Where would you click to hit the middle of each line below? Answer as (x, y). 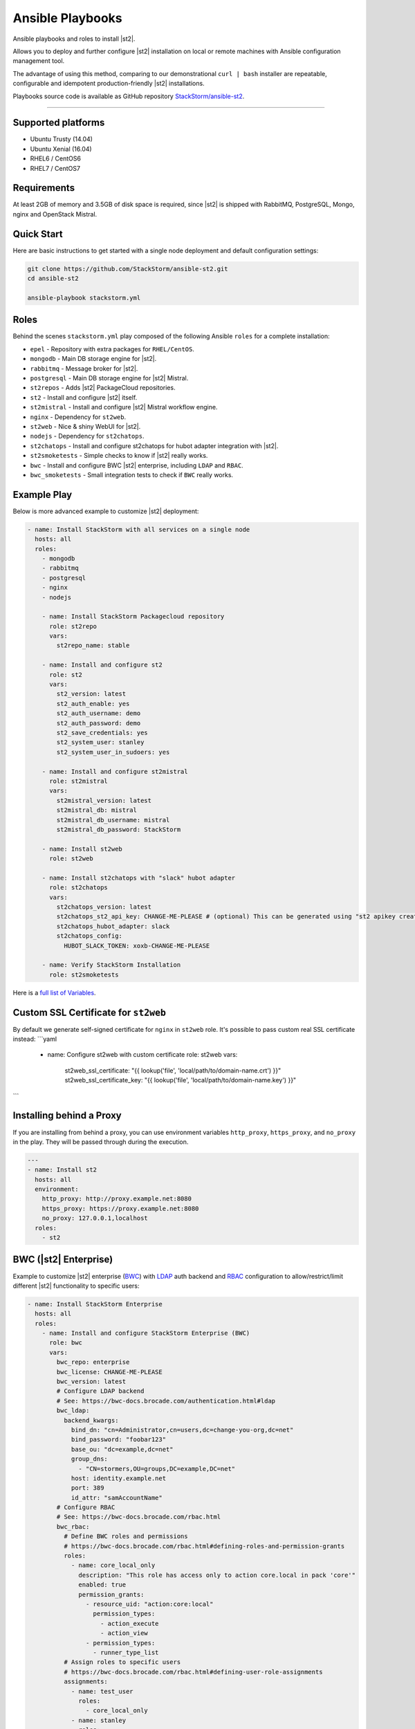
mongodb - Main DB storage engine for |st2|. (93, 359)
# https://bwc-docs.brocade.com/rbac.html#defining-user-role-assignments (193, 1672)
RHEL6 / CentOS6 (55, 158)
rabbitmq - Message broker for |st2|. (84, 368)
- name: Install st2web (82, 849)
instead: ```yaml (35, 1039)
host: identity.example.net (118, 1478)
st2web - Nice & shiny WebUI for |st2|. (85, 426)
